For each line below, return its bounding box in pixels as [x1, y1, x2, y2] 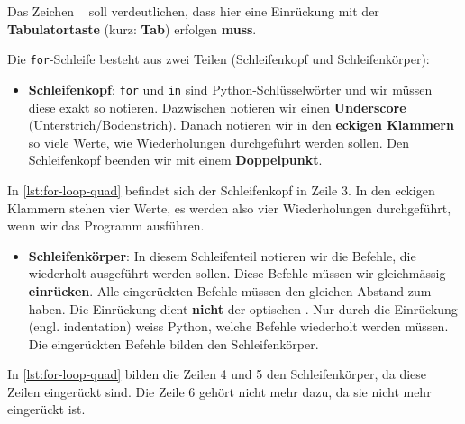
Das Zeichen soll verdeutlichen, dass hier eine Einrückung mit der [7, 2, 379, 20]
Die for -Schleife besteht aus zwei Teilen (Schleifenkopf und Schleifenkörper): [7, 50, 430, 68]
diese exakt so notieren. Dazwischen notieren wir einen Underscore [28, 97, 406, 116]
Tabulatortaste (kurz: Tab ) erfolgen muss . [7, 19, 257, 38]
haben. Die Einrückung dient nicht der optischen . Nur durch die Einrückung [28, 299, 458, 318]
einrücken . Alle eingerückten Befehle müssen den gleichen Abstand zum [28, 281, 432, 300]
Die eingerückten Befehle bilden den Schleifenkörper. [28, 334, 319, 353]
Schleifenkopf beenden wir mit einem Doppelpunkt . [28, 150, 323, 169]
